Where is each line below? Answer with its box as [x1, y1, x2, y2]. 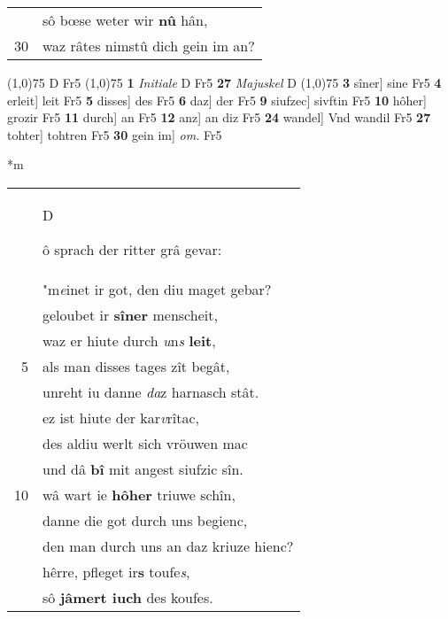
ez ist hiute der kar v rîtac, [42, 406, 199, 428]
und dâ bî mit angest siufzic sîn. [42, 458, 243, 479]
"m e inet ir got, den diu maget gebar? [42, 278, 272, 299]
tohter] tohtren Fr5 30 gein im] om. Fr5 [7, 125, 222, 143]
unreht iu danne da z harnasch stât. [42, 381, 259, 402]
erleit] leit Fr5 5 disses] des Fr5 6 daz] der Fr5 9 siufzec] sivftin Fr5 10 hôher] [7, 90, 427, 109]
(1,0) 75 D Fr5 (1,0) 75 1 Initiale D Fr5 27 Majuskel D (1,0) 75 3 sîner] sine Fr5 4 [7, 74, 442, 91]
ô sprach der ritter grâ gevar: [42, 238, 222, 259]
